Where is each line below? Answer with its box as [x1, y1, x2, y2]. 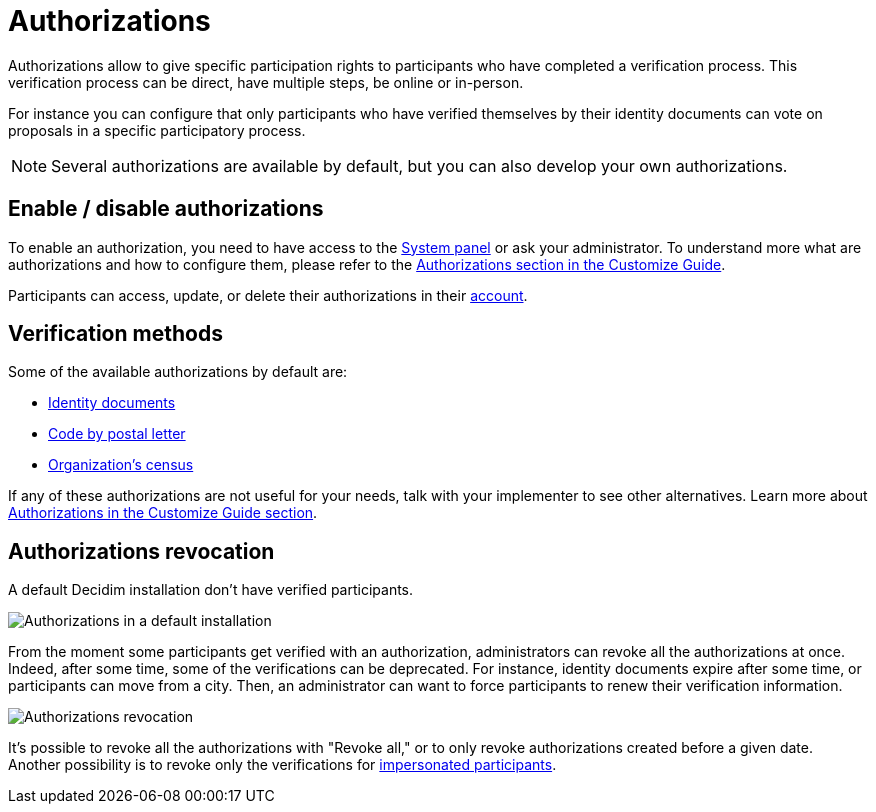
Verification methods [8, 321, 223, 347]
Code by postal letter [48, 425, 186, 443]
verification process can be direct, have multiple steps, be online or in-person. [8, 73, 524, 91]
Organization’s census [48, 456, 194, 474]
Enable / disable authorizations [8, 196, 324, 222]
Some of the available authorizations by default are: [8, 363, 348, 381]
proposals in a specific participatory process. [8, 121, 306, 139]
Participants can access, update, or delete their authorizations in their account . [8, 286, 528, 304]
